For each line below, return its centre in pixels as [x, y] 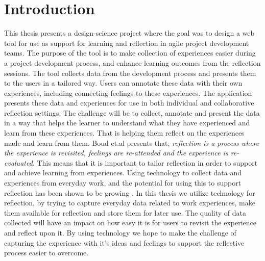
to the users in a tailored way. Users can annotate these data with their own [123, 83]
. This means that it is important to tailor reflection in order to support [145, 162]
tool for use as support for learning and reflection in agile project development [127, 43]
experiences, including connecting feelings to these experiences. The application [128, 93]
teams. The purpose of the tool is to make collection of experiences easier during [130, 53]
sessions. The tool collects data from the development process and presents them [130, 73]
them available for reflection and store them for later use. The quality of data [125, 212]
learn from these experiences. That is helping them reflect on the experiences [124, 133]
